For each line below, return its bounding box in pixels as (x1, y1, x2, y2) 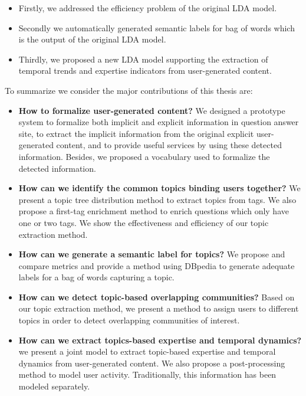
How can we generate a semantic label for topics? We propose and (18, 248, 285, 260)
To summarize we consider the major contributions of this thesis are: (5, 84, 253, 96)
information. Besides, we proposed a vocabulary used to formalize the (18, 150, 270, 162)
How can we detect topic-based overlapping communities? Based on (18, 290, 295, 303)
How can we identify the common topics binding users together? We (18, 182, 301, 194)
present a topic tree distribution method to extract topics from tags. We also (18, 193, 297, 205)
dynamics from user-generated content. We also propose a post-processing (18, 356, 285, 369)
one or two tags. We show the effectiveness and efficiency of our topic (18, 216, 269, 228)
